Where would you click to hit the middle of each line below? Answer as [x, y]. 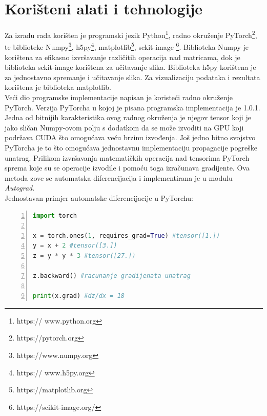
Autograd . [20, 188]
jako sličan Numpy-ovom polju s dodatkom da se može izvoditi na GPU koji [124, 127]
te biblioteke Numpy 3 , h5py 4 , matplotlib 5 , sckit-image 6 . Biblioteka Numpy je [127, 46]
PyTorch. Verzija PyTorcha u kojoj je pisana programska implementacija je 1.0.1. [132, 107]
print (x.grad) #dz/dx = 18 [79, 296]
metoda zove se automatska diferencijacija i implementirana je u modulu [119, 177]
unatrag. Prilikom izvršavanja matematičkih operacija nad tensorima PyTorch [127, 157]
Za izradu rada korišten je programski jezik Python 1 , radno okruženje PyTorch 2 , [131, 34]
